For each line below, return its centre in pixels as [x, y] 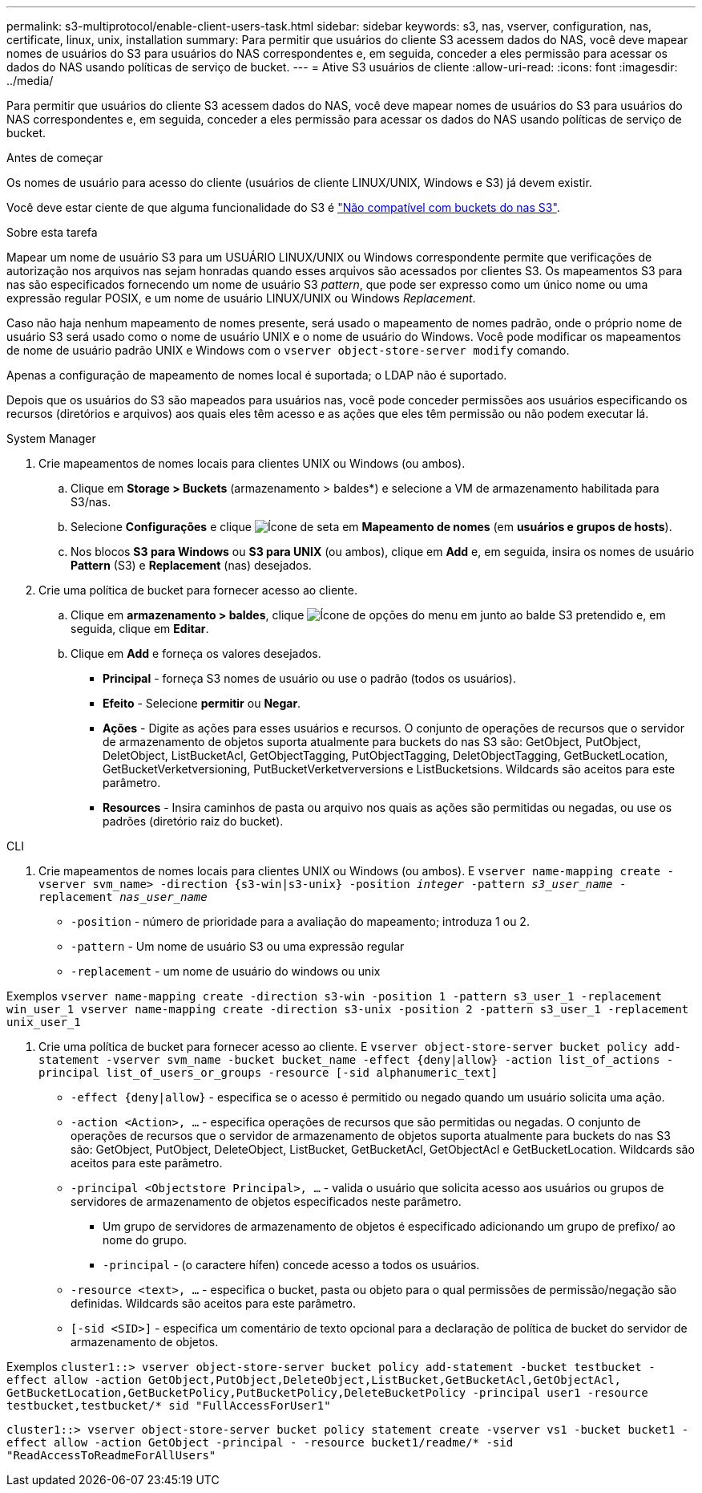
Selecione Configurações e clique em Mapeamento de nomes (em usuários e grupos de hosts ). [371, 527]
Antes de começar [55, 158]
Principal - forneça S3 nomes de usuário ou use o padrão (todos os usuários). [310, 678]
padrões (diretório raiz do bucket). [193, 821]
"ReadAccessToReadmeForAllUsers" [111, 1455]
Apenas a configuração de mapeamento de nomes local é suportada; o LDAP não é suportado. [257, 375]
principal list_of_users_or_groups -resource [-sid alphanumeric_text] [268, 1073]
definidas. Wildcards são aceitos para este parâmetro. [213, 1303]
